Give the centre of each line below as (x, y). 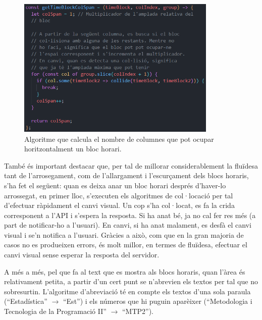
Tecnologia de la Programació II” (55, 311)
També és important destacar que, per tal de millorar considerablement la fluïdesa (131, 165)
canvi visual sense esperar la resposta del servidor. (82, 255)
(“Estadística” (26, 301)
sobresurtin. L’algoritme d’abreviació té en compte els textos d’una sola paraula (127, 291)
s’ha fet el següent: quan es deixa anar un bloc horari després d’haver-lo (115, 185)
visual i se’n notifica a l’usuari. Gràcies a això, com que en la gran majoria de (124, 234)
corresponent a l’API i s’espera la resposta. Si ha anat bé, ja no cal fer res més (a (130, 215)
